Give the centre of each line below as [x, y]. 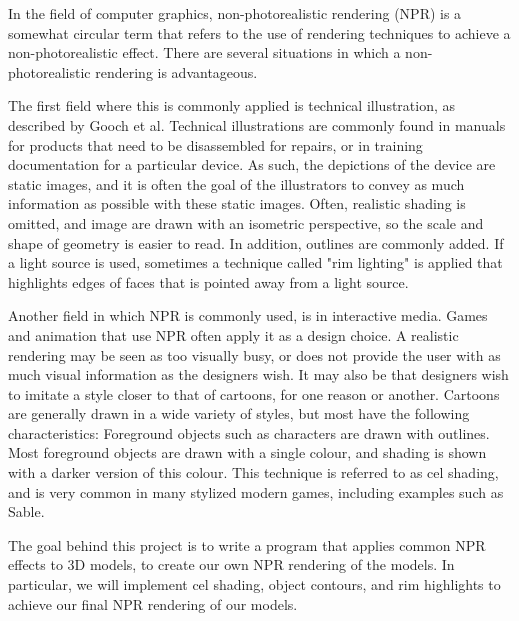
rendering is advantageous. [176, 71]
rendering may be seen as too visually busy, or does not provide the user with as [254, 354]
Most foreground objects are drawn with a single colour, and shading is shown [247, 452]
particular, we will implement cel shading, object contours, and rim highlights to [254, 584]
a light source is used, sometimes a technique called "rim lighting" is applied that [255, 262]
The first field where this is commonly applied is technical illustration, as [232, 105]
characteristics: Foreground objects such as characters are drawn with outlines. [249, 432]
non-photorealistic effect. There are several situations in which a [204, 52]
